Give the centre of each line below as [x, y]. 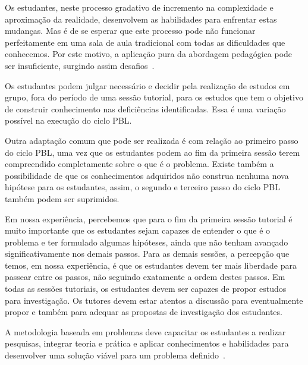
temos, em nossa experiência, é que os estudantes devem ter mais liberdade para [151, 265]
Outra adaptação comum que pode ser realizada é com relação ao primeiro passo [152, 140]
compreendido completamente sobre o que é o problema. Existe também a [139, 164]
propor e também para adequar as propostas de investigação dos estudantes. [144, 312]
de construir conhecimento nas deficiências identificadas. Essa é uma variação [145, 108]
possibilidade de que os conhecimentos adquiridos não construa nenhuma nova [147, 175]
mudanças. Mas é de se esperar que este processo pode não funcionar [130, 31]
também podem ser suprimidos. [62, 198]
